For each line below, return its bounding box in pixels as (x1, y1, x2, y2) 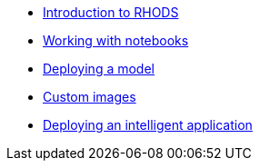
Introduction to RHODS (43, 5, 179, 20)
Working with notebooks (43, 33, 189, 48)
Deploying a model (43, 61, 155, 76)
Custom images (43, 89, 136, 104)
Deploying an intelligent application (43, 117, 253, 133)
